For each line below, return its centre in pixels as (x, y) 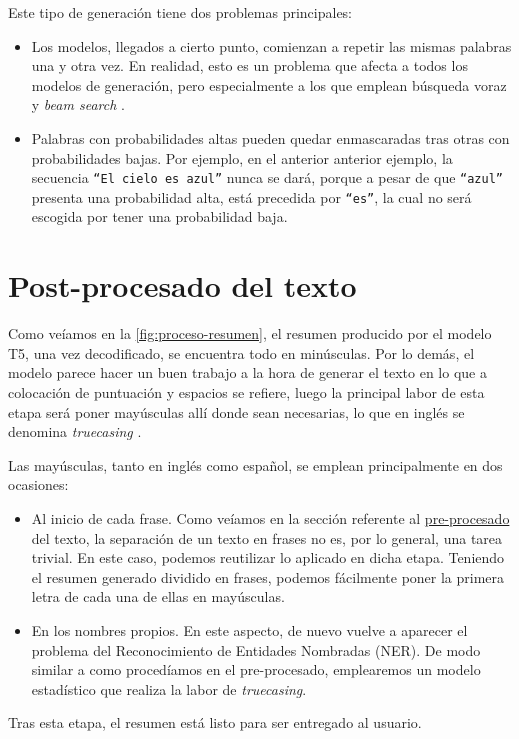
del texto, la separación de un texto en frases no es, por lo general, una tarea (267, 537)
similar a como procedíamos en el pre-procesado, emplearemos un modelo (256, 669)
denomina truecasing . (75, 431)
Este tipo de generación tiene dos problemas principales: (180, 12)
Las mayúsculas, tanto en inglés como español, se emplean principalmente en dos (255, 464)
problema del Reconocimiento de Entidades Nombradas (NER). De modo (256, 649)
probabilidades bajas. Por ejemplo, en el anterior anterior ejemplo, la (242, 157)
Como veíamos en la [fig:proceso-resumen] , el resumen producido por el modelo (250, 333)
